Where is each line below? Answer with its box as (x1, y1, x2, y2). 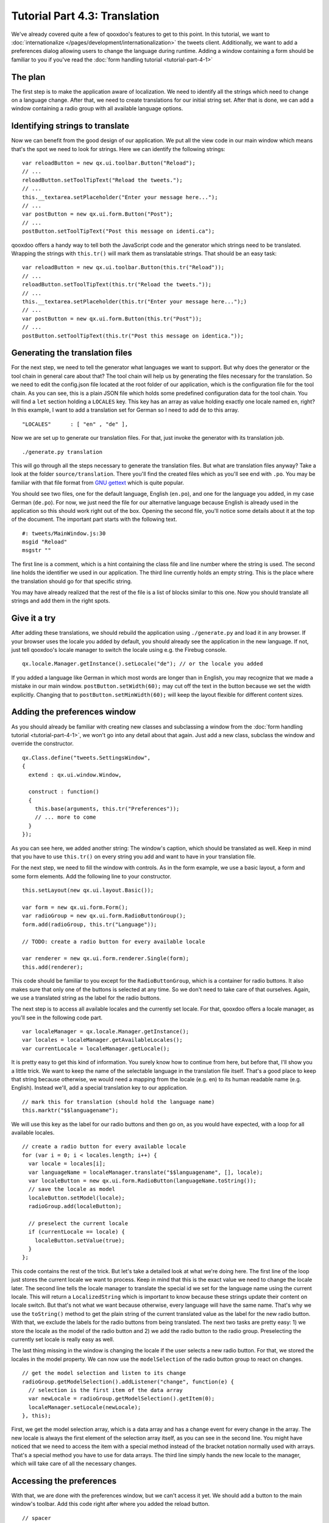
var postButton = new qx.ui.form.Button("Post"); (22, 211, 174, 217)
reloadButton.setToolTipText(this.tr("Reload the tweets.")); (22, 281, 212, 288)
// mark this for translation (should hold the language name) (22, 1098, 215, 1105)
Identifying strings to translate (11, 121, 130, 131)
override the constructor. (11, 740, 74, 747)
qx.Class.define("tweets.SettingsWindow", (22, 754, 151, 761)
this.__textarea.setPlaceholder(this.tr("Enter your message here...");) (22, 298, 247, 305)
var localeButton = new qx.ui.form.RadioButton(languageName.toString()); (28, 1177, 257, 1184)
